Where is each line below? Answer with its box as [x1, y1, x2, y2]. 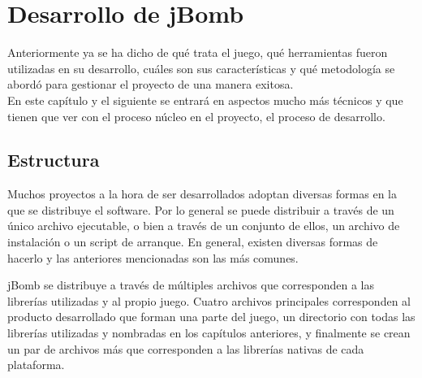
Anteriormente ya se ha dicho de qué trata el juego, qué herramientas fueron [7, 44, 388, 61]
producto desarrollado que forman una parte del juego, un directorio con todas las [7, 308, 416, 325]
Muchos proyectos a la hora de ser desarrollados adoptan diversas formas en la [7, 185, 397, 202]
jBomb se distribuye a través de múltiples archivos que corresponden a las [7, 276, 375, 293]
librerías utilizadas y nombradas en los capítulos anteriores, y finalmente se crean [7, 324, 411, 341]
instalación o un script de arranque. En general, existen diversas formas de [7, 233, 378, 250]
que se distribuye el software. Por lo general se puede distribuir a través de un [7, 201, 394, 218]
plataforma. [7, 356, 65, 373]
